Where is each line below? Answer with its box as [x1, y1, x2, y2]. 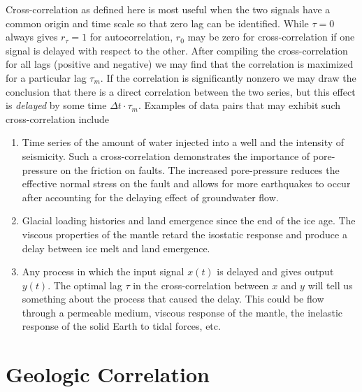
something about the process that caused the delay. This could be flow [22, 291, 324, 306]
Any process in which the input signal [22, 264, 184, 279]
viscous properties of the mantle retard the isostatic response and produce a [22, 226, 347, 241]
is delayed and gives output [217, 264, 334, 279]
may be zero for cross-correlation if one [187, 29, 355, 44]
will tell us [307, 277, 353, 292]
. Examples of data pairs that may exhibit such [138, 98, 340, 112]
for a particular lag [6, 70, 87, 85]
